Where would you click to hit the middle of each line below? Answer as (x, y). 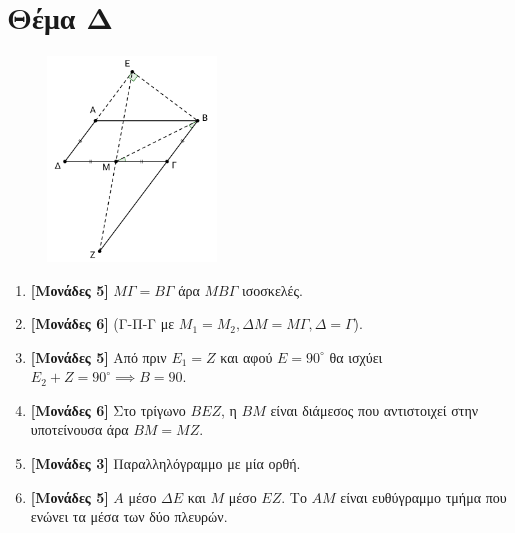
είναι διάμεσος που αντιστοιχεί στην (374, 409)
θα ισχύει (356, 356)
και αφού (246, 356)
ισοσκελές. (272, 289)
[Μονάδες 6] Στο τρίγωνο (108, 409)
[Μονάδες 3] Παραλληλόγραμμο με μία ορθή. (165, 463)
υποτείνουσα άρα (79, 429)
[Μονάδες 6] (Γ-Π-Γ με (102, 323)
